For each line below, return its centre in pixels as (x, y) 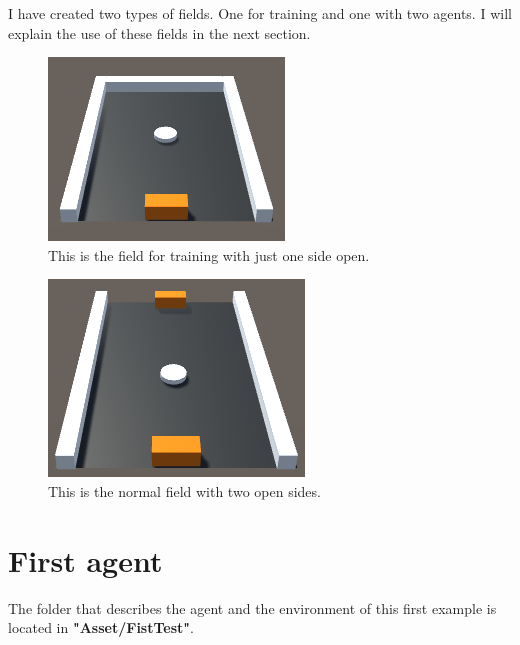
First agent (85, 559)
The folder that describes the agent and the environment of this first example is (252, 607)
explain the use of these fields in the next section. (159, 32)
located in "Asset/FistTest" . (101, 627)
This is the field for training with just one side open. (209, 254)
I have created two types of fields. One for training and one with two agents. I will (260, 13)
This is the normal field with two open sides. (184, 490)
